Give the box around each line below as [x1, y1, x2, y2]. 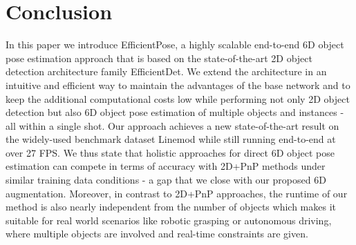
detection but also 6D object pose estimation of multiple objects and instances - [6, 105, 344, 119]
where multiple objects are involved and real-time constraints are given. [6, 226, 308, 241]
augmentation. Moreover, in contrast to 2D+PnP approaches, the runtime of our [6, 186, 348, 200]
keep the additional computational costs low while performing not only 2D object [6, 91, 350, 106]
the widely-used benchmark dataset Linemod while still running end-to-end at [6, 132, 336, 146]
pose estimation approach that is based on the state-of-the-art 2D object [6, 50, 312, 65]
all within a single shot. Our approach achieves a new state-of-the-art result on [6, 118, 339, 133]
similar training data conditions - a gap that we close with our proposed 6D [6, 173, 326, 187]
